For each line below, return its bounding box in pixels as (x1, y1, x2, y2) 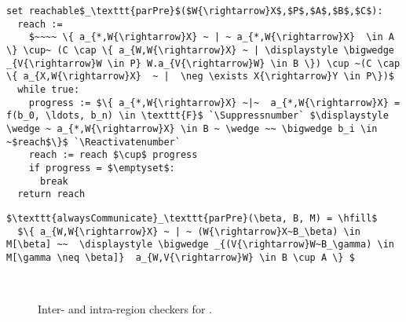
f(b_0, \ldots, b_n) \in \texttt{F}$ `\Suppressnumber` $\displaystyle (6, 110, 389, 122)
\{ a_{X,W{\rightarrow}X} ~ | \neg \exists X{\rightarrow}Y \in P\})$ (6, 71, 394, 82)
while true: (17, 83, 80, 95)
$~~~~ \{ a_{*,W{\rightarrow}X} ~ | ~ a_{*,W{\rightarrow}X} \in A (28, 31, 394, 43)
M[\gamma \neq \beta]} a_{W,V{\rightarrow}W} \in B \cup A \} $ (6, 251, 355, 263)
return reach (17, 188, 86, 200)
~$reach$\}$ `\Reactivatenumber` (6, 136, 181, 148)
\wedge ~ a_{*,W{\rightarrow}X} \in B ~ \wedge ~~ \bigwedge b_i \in (6, 123, 378, 134)
